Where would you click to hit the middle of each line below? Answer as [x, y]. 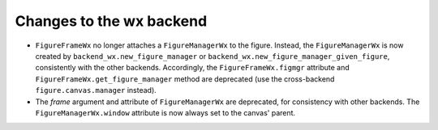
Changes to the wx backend [111, 21]
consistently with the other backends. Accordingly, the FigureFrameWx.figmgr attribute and [193, 68]
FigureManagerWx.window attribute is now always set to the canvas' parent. [165, 112]
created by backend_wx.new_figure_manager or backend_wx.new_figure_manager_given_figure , [213, 56]
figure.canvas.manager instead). [96, 90]
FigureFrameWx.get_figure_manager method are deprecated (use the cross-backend [185, 79]
